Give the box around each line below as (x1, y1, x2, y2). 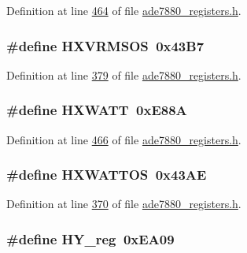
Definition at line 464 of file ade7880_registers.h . (6, 2, 241, 18)
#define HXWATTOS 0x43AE (6, 165, 207, 184)
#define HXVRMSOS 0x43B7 (6, 35, 205, 55)
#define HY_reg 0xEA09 (6, 229, 175, 248)
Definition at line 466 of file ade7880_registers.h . (6, 131, 241, 147)
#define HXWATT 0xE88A (6, 100, 187, 120)
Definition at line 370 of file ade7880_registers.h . (6, 195, 241, 212)
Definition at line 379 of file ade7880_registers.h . (6, 66, 241, 83)
